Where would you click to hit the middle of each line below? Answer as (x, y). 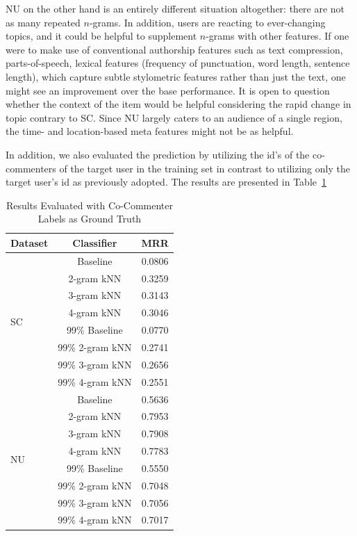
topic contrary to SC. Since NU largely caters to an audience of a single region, (174, 117)
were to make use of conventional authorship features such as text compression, (174, 49)
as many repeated (43, 22)
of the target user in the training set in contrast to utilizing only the (205, 168)
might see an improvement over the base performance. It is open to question (168, 90)
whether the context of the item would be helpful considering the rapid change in (178, 104)
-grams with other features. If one (277, 36)
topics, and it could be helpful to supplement (101, 36)
